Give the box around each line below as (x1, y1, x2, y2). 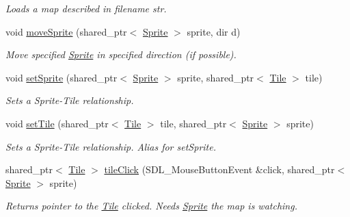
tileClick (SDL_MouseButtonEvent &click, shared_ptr (104, 162, 335, 177)
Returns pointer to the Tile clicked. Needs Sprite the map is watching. (5, 199, 297, 213)
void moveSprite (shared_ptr (5, 24, 127, 38)
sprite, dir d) (187, 24, 241, 38)
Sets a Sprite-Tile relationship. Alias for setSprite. (5, 139, 216, 153)
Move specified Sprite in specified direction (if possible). (5, 47, 237, 62)
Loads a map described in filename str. (5, 1, 167, 15)
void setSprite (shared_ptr (5, 70, 118, 84)
